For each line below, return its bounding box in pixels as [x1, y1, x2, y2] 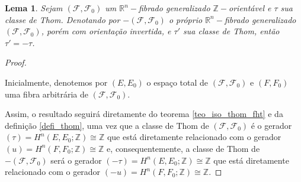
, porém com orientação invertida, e [41, 25, 171, 37]
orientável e [229, 2, 271, 14]
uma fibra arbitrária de [5, 87, 88, 100]
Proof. [5, 56, 27, 69]
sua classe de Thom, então [183, 25, 280, 37]
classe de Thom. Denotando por [5, 13, 120, 25]
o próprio [168, 13, 203, 25]
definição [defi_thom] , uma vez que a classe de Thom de [5, 119, 209, 131]
